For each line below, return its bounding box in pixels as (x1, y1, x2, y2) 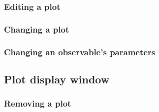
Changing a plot (4, 23, 69, 35)
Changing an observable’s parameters (4, 45, 156, 58)
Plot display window (4, 71, 110, 86)
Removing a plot (4, 97, 71, 110)
